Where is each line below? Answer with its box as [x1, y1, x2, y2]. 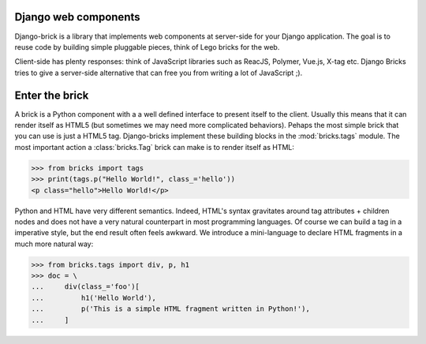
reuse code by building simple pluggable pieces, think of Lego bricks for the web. [14, 42, 280, 51]
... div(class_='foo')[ [31, 282, 140, 291]
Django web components [14, 10, 140, 24]
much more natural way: [14, 239, 94, 249]
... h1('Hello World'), [31, 293, 157, 302]
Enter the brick [14, 88, 89, 102]
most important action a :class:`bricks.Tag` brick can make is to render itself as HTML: [14, 142, 295, 151]
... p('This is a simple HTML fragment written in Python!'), [31, 305, 311, 313]
